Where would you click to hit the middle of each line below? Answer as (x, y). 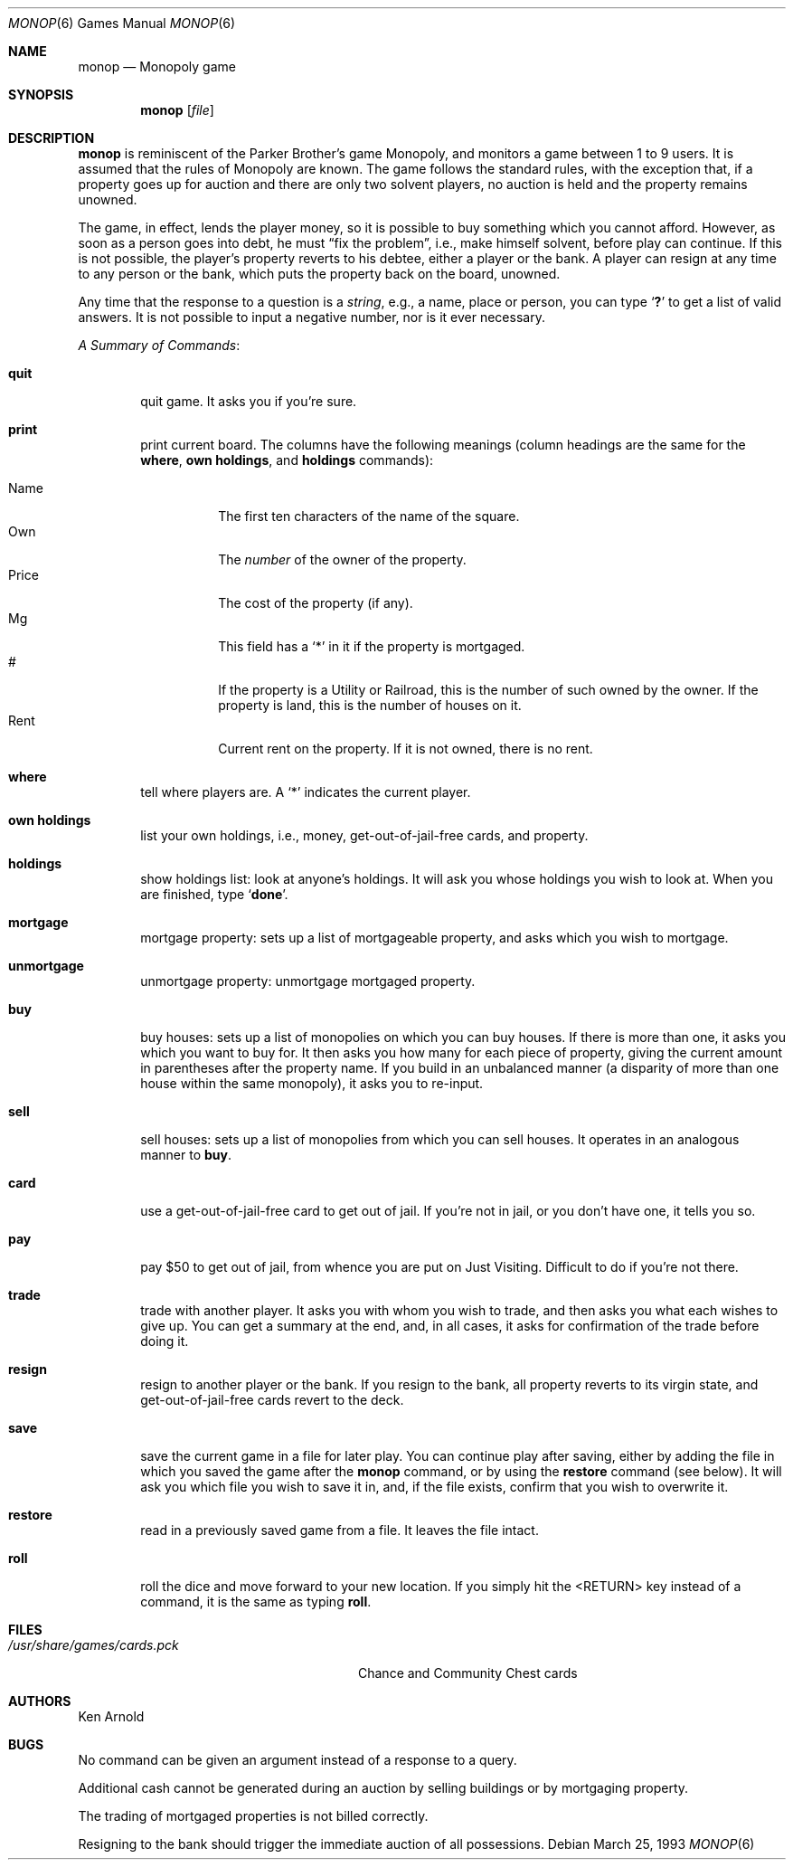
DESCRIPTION (52, 138)
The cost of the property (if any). (316, 603)
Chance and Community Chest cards (468, 1673)
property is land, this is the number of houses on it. (370, 705)
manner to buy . (186, 1155)
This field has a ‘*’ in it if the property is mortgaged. (372, 646)
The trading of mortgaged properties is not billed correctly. (253, 1816)
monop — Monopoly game (157, 66)
